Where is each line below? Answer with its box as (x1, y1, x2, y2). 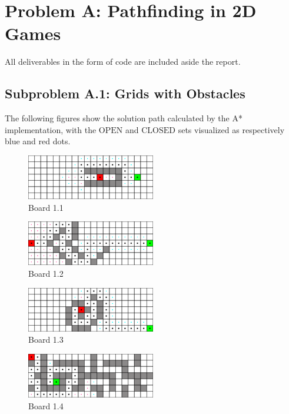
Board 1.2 (28, 267, 64, 280)
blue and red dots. (5, 135, 71, 147)
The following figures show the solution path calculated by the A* (5, 112, 243, 124)
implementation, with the (5, 123, 97, 135)
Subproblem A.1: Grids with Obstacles (5, 84, 245, 102)
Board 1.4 (28, 399, 64, 412)
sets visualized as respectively (178, 123, 285, 135)
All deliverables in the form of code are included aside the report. (5, 55, 241, 68)
